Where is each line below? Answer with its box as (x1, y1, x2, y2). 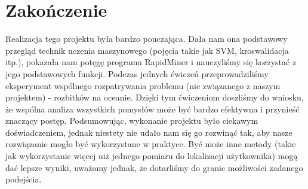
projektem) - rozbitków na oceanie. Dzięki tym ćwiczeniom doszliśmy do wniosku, (5, 91, 304, 103)
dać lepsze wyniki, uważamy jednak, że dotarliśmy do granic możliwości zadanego (5, 161, 303, 173)
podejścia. (5, 173, 42, 185)
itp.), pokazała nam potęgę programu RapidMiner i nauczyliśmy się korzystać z (5, 56, 297, 68)
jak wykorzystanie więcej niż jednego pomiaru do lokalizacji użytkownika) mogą (5, 150, 298, 162)
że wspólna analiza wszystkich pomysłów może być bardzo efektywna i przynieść (5, 102, 300, 115)
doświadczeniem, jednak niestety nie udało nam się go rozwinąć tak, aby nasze (5, 126, 292, 138)
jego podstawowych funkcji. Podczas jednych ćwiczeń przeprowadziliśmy (5, 67, 269, 80)
